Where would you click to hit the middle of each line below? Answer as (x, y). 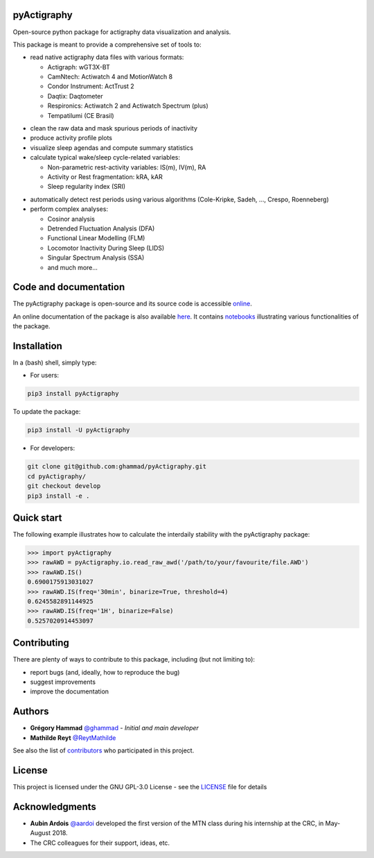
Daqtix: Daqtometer (75, 96)
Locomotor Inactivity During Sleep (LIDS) (106, 248)
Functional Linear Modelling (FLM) (96, 238)
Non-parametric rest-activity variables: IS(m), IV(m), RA (127, 167)
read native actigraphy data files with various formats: (107, 57)
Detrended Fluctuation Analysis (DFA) (101, 228)
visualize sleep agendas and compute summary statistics (112, 148)
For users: (44, 376)
